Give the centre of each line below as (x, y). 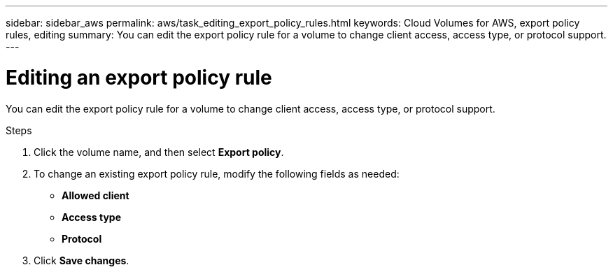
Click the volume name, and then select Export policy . (159, 152)
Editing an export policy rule (139, 77)
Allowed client (96, 195)
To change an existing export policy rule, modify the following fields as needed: (217, 173)
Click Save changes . (82, 260)
